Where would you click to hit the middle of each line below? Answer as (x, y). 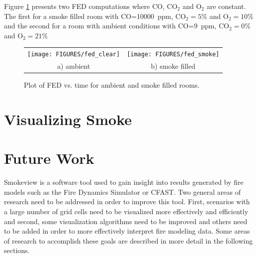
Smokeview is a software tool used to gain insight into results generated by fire (124, 182)
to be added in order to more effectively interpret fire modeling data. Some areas (127, 231)
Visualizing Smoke (68, 119)
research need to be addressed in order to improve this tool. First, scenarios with (127, 201)
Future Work (49, 158)
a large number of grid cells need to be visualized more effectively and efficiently (126, 211)
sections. (17, 250)
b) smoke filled (173, 66)
